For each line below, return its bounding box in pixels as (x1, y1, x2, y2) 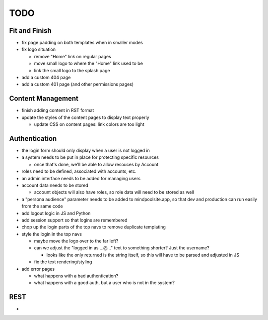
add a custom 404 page (21, 75, 71, 81)
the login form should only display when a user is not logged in (21, 147, 150, 153)
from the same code (21, 203, 63, 209)
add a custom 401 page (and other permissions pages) (21, 81, 134, 87)
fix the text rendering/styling (34, 259, 92, 265)
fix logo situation (21, 46, 56, 52)
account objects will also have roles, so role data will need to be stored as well (34, 189, 195, 195)
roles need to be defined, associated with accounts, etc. (21, 168, 136, 174)
